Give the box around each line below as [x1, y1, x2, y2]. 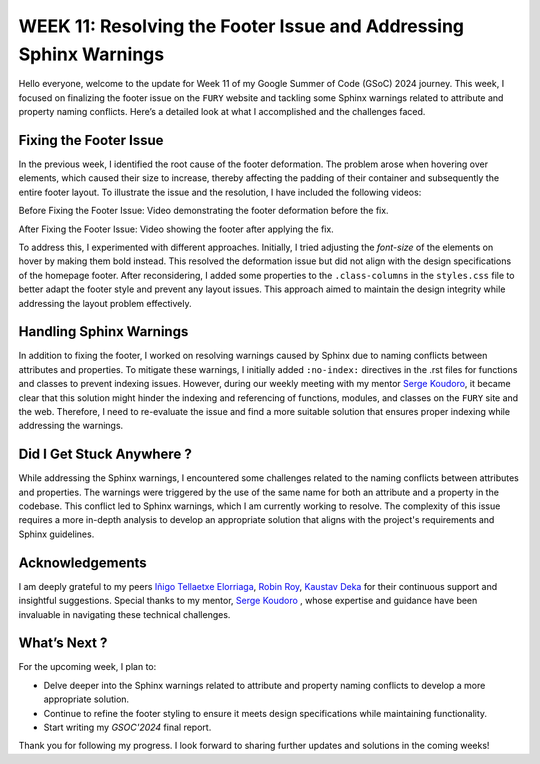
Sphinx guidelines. [18, 528, 95, 540]
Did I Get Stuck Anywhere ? [18, 446, 192, 463]
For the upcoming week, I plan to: [18, 661, 157, 673]
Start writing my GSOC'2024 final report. [43, 721, 212, 734]
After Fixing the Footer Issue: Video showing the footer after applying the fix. [18, 223, 334, 235]
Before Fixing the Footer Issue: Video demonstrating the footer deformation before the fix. [18, 205, 389, 217]
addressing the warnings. [18, 420, 124, 432]
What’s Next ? [18, 635, 108, 652]
